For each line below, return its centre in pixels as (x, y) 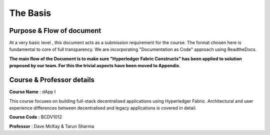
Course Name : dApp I (32, 92)
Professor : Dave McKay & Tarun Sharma (52, 126)
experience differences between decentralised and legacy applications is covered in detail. (103, 108)
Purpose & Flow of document (55, 31)
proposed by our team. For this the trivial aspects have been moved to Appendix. (95, 66)
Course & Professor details (52, 80)
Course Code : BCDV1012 (36, 117)
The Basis (30, 13)
